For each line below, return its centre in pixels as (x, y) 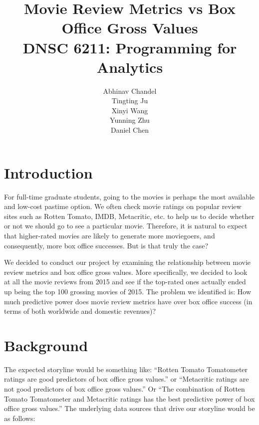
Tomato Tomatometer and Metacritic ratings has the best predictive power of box (129, 398)
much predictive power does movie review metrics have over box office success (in (128, 301)
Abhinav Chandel (130, 91)
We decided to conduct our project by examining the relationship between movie (128, 262)
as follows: (20, 418)
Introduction (48, 172)
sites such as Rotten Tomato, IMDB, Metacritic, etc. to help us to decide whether (129, 216)
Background (46, 345)
